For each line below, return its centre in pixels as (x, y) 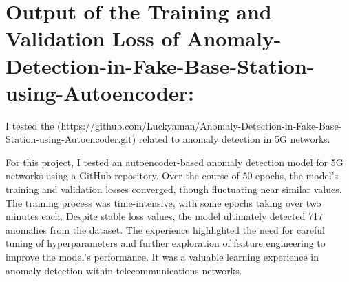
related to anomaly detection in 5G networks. (234, 139)
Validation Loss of (93, 38)
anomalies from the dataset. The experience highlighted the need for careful (165, 229)
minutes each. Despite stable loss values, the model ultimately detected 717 (165, 216)
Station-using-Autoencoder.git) (71, 139)
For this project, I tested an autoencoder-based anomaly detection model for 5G (174, 162)
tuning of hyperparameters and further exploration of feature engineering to (166, 243)
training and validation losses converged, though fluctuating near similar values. (174, 189)
